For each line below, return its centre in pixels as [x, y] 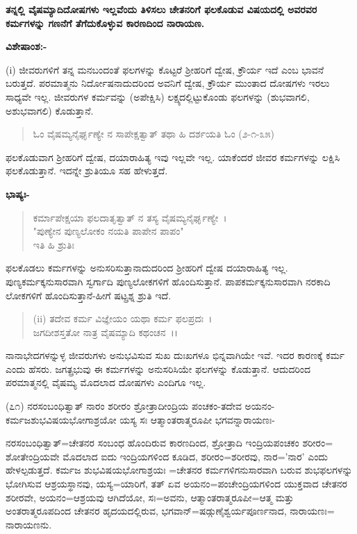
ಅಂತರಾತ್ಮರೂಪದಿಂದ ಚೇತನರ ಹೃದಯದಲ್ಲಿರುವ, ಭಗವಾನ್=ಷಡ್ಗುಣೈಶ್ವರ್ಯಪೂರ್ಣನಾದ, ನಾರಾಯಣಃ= [170, 511]
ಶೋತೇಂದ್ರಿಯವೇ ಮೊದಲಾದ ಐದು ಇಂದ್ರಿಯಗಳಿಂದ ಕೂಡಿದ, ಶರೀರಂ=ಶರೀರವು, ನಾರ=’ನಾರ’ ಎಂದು [167, 456]
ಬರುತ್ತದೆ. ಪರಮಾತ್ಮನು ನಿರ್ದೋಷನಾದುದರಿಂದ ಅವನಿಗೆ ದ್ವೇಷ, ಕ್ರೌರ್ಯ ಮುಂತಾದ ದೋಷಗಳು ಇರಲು [168, 83]
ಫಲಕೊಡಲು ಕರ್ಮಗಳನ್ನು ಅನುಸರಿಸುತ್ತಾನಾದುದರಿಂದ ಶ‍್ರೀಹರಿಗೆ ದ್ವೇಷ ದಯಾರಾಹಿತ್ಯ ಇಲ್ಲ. [147, 268]
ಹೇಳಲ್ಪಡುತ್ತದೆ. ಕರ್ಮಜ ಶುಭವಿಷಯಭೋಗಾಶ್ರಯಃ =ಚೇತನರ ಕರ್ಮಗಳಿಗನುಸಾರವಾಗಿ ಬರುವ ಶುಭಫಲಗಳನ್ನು [179, 470]
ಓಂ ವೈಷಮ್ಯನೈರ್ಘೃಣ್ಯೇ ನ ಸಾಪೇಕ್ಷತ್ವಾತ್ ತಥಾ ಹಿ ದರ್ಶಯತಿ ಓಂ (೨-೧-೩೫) [153, 134]
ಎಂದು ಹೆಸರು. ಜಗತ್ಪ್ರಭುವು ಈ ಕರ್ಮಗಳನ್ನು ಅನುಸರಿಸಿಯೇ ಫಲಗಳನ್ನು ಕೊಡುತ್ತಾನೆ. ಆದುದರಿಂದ [158, 368]
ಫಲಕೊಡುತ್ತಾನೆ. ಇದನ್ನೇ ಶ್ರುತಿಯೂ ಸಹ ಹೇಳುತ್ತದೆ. [87, 170]
